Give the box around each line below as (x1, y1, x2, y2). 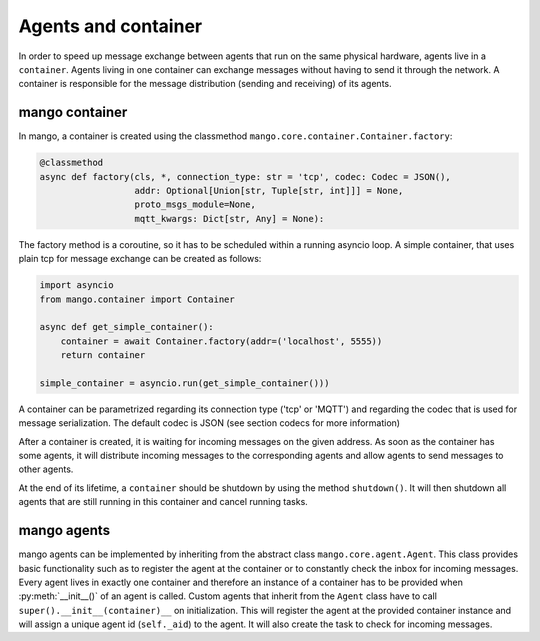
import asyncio (39, 280, 114, 291)
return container (60, 350, 146, 361)
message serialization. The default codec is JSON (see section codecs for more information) (18, 417, 400, 429)
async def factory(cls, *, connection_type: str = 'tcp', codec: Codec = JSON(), (39, 171, 452, 182)
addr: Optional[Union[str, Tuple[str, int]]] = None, (134, 185, 404, 196)
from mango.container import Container (39, 293, 235, 305)
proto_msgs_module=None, (134, 199, 257, 210)
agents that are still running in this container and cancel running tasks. (18, 496, 309, 508)
